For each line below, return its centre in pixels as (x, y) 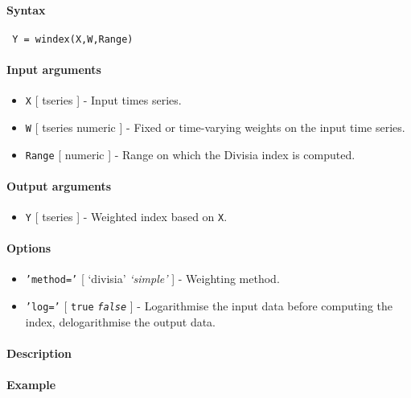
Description (39, 353)
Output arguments (59, 185)
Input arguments (54, 70)
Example (31, 385)
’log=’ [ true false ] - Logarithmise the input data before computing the (209, 306)
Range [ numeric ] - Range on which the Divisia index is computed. (190, 154)
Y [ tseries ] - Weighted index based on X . (126, 217)
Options (29, 248)
